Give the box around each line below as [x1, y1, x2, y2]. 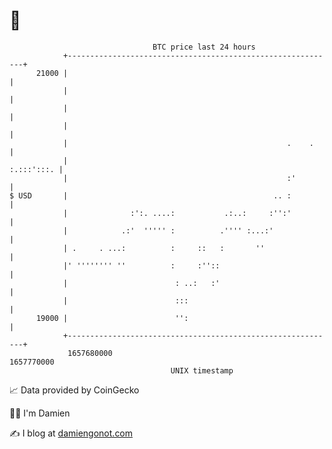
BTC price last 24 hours [152, 42, 256, 52]
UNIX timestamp [170, 365, 234, 376]
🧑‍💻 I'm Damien [9, 407, 71, 419]
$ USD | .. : [9, 190, 292, 201]
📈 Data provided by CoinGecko [9, 384, 140, 396]
